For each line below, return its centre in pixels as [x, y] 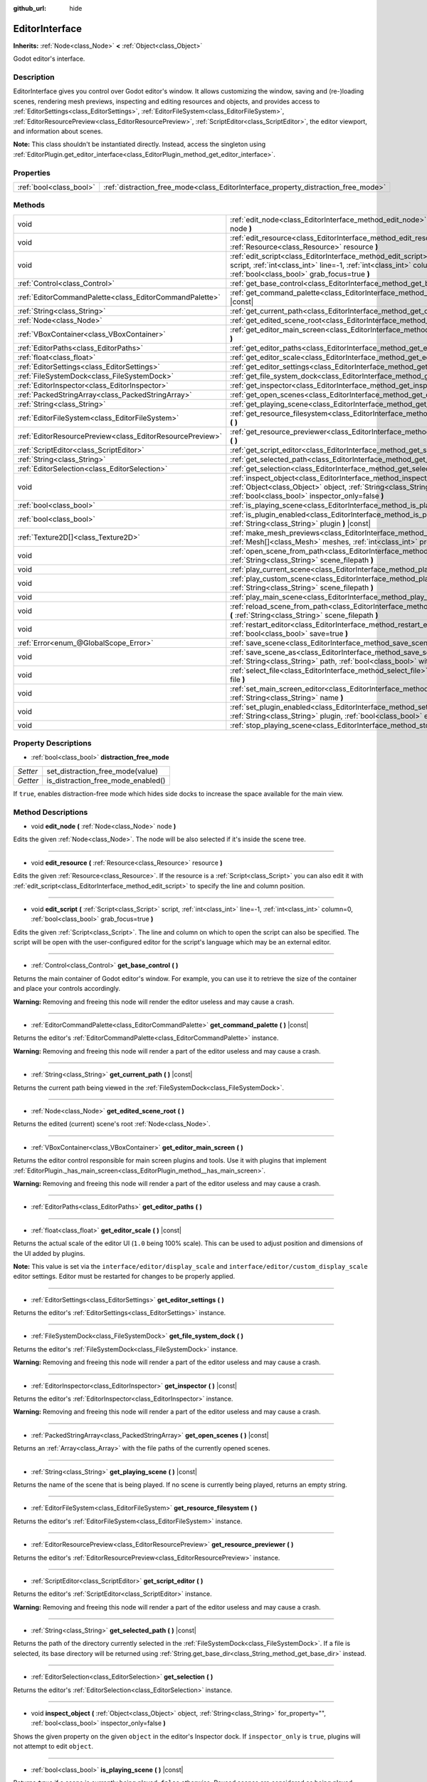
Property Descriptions [52, 743]
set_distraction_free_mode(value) [102, 771]
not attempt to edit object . [53, 1746]
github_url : [30, 8]
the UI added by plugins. [49, 1253]
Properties [32, 172]
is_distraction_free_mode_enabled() [106, 781]
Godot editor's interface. [49, 59]
